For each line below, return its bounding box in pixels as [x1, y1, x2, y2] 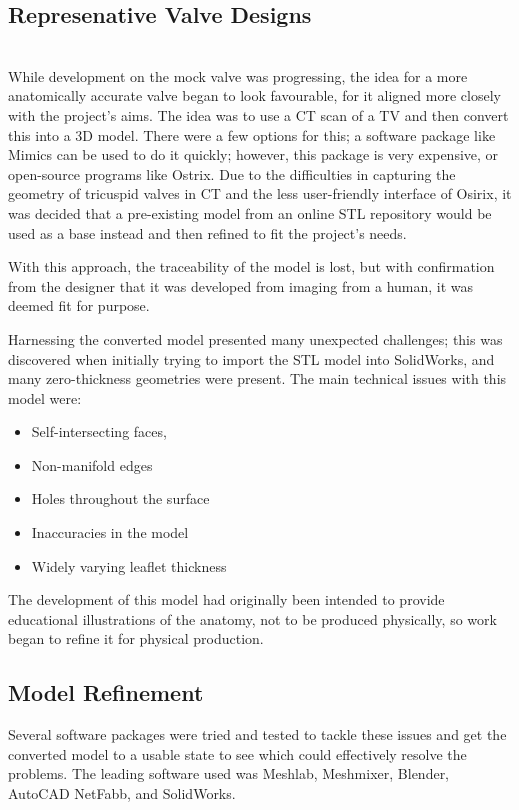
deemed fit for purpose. [8, 295, 150, 316]
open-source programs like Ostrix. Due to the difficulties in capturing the [8, 163, 456, 184]
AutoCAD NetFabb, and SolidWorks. [8, 783, 236, 804]
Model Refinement [8, 677, 204, 708]
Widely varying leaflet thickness [31, 555, 227, 576]
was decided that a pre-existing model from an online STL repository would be [8, 202, 492, 223]
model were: [8, 387, 82, 408]
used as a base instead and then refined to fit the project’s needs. [8, 222, 407, 243]
